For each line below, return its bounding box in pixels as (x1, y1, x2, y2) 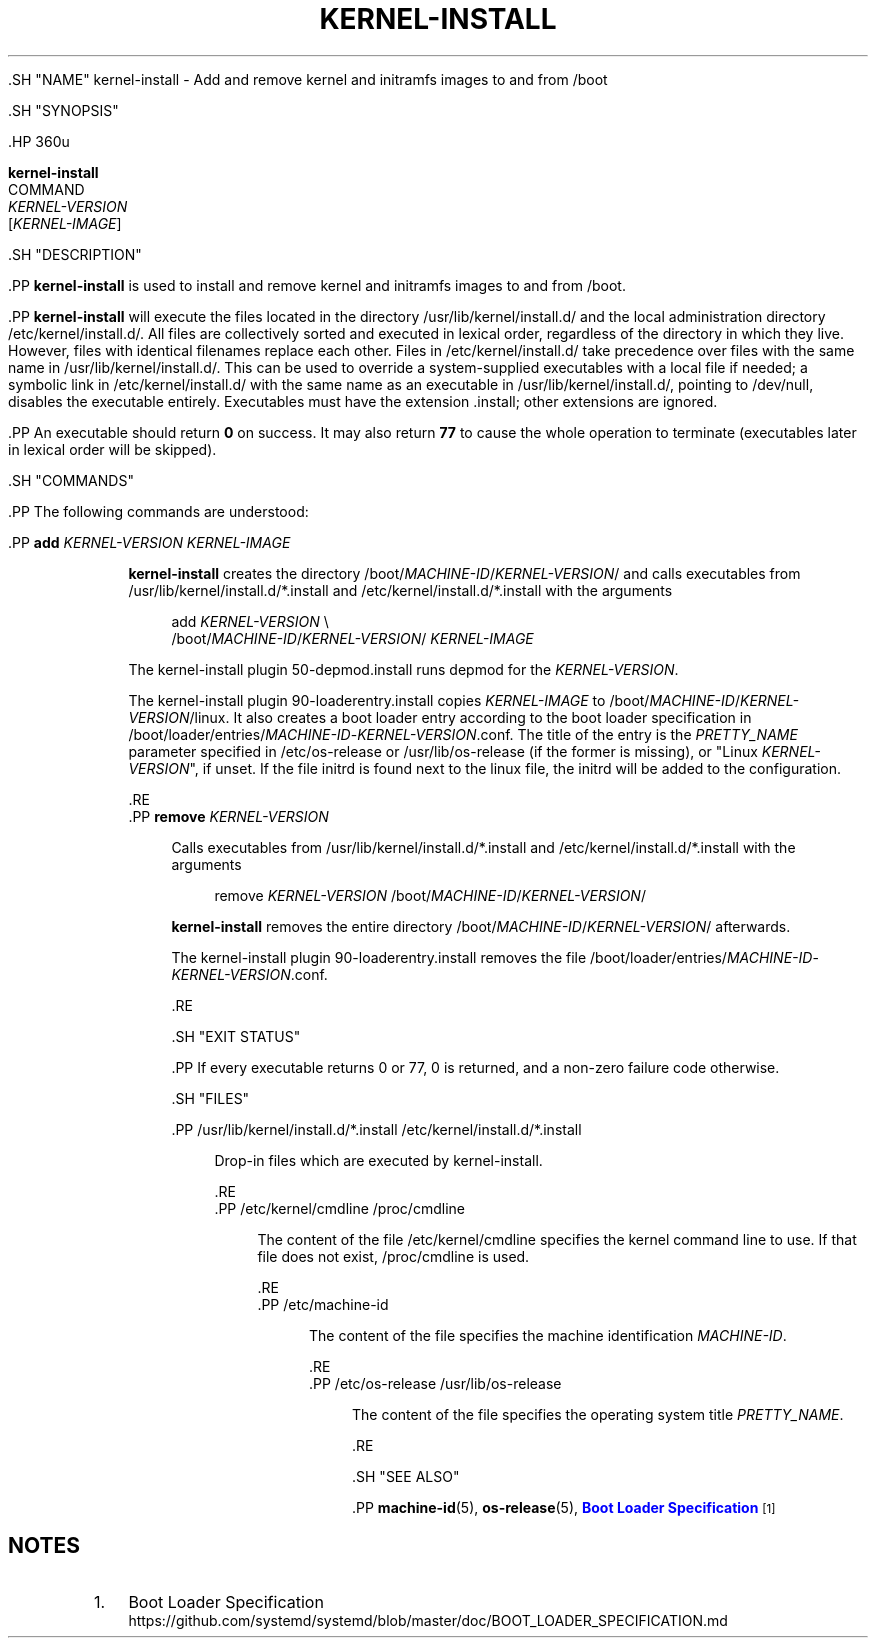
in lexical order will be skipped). (8, 440, 217, 458)
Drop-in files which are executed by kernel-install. (214, 1151, 543, 1169)
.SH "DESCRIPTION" (8, 245, 142, 263)
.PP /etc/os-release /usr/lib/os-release (309, 1374, 562, 1392)
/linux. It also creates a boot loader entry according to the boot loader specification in (189, 708, 752, 726)
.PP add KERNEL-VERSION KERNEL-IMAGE (8, 533, 291, 551)
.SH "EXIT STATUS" (171, 1027, 301, 1045)
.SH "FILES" (171, 1089, 250, 1107)
